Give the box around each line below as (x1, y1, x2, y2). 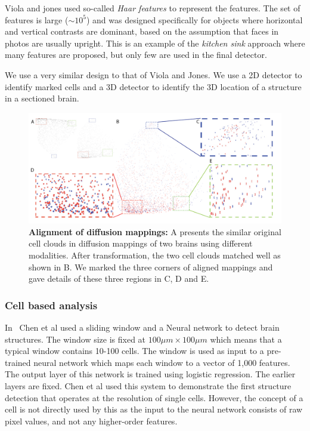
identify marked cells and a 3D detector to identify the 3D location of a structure (5, 80, 302, 93)
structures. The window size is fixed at (5, 333, 146, 345)
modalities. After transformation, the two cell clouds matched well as (29, 249, 281, 261)
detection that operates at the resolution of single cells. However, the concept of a (5, 391, 303, 404)
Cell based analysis (5, 297, 98, 312)
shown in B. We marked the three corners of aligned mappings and (29, 260, 273, 273)
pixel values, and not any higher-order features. (5, 414, 178, 427)
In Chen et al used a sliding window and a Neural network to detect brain (5, 321, 280, 334)
